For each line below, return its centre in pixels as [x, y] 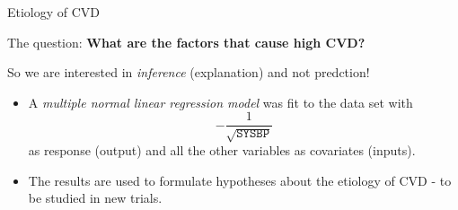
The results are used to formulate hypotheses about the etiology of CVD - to [240, 180]
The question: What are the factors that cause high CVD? [186, 42]
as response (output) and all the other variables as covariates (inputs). [222, 150]
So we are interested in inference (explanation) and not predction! [189, 72]
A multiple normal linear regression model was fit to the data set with [220, 102]
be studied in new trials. [95, 198]
